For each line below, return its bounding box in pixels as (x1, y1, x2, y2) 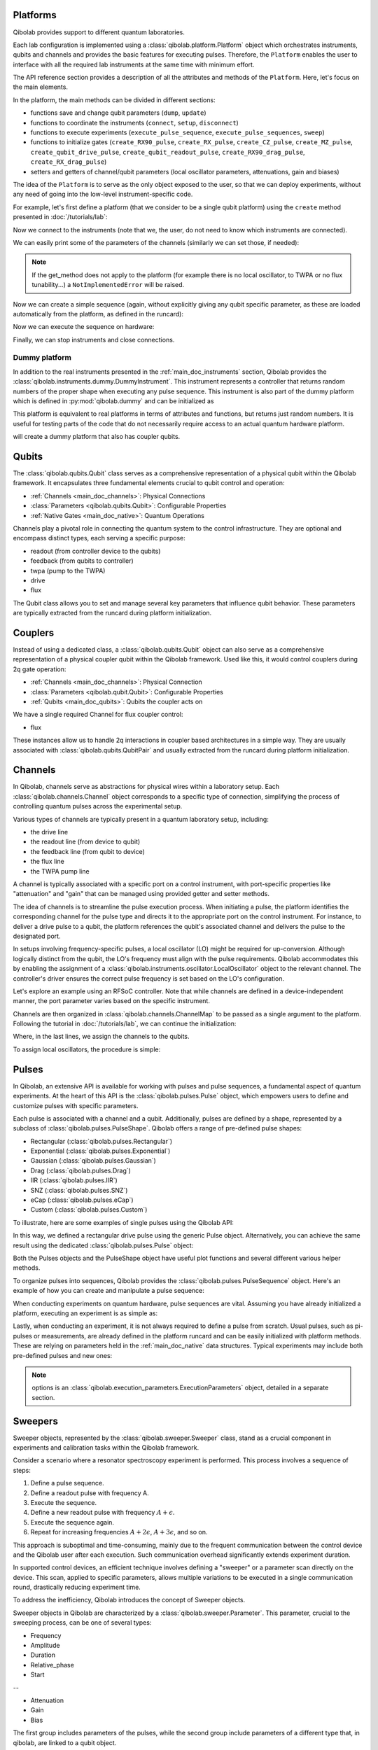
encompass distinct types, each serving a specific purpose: (13, 534, 185, 542)
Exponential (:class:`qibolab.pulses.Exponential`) (30, 1147, 171, 1155)
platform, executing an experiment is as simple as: (13, 1309, 157, 1317)
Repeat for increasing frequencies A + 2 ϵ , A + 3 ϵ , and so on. (30, 1528, 208, 1536)
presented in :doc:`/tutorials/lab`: (13, 213, 108, 221)
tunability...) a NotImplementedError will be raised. (31, 281, 185, 289)
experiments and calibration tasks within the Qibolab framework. (13, 1443, 199, 1452)
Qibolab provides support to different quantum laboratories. (13, 28, 185, 36)
